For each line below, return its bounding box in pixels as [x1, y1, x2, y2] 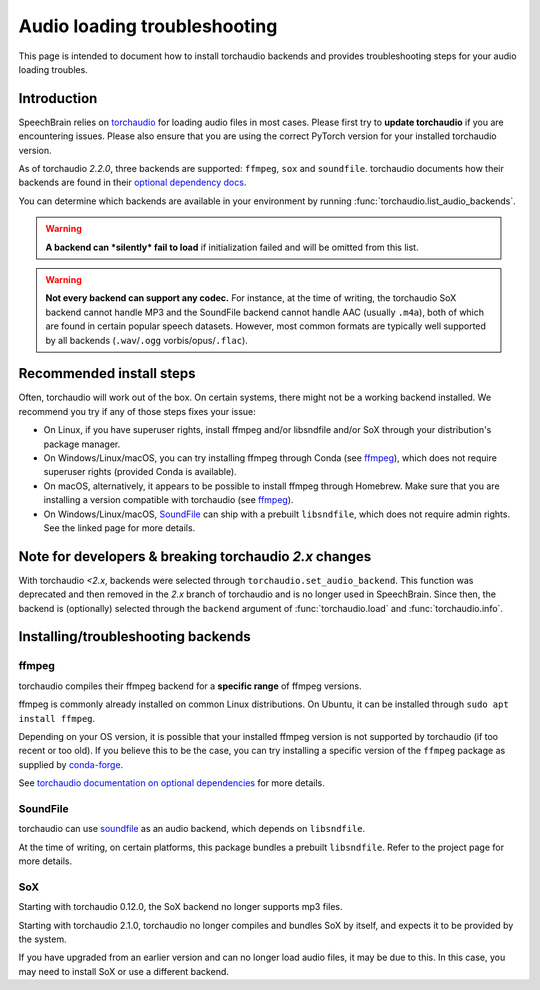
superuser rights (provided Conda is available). [43, 466, 237, 478]
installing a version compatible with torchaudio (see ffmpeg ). [43, 494, 294, 506]
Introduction [18, 90, 98, 107]
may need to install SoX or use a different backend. [18, 965, 230, 977]
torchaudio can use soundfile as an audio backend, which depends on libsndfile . [18, 823, 366, 835]
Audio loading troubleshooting [18, 15, 278, 37]
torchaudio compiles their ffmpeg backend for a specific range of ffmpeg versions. [18, 680, 362, 692]
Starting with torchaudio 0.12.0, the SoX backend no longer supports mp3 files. [18, 901, 343, 913]
